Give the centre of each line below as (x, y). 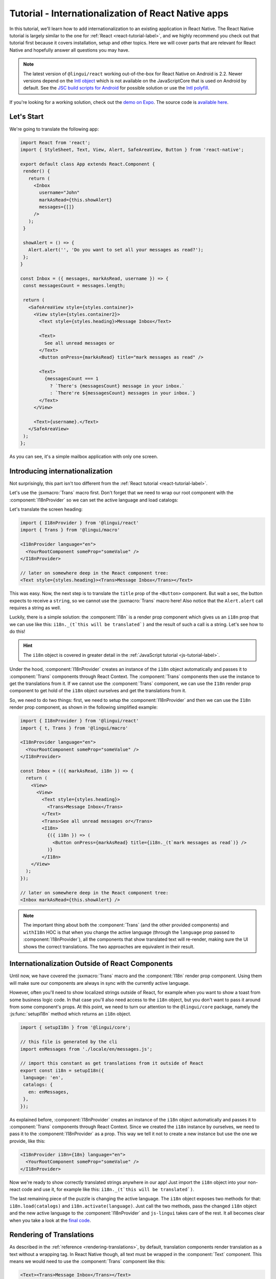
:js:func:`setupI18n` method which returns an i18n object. (70, 1014)
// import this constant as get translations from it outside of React (112, 1063)
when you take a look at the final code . (50, 1220)
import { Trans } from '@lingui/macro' (70, 530)
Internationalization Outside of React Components (91, 964)
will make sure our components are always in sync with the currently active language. (100, 983)
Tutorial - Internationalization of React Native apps (119, 13)
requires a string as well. (35, 608)
